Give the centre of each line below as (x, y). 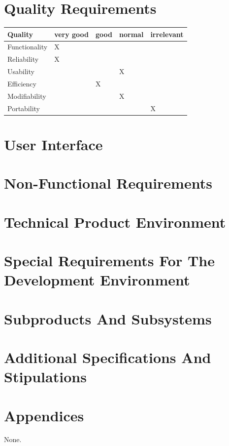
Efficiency (22, 83)
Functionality (28, 47)
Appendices (44, 415)
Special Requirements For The (110, 261)
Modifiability (27, 96)
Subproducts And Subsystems (108, 318)
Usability (21, 71)
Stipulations (45, 377)
